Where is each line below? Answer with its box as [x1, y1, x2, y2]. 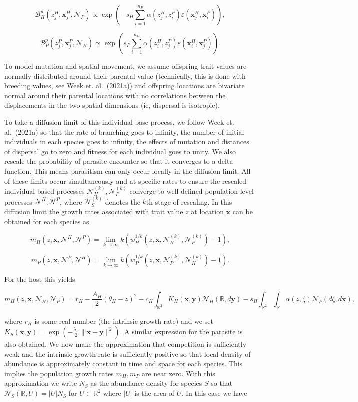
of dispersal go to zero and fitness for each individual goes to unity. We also [4, 146, 236, 156]
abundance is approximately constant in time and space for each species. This [4, 358, 243, 369]
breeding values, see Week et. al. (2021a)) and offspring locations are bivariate [4, 80, 245, 91]
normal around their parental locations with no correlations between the [4, 90, 226, 100]
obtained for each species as [4, 216, 89, 226]
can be [232, 206, 253, 216]
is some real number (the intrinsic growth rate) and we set [34, 315, 213, 326]
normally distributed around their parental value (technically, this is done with [4, 70, 246, 81]
